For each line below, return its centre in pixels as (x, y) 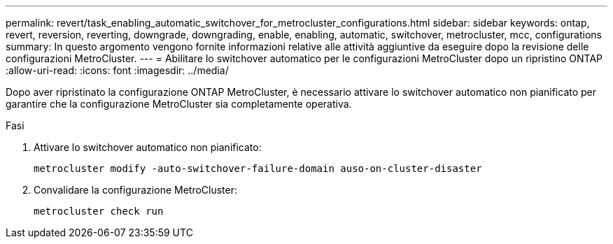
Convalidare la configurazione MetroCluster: (136, 190)
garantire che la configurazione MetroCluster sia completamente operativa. (179, 104)
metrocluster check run (99, 211)
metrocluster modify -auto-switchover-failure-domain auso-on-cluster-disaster (258, 168)
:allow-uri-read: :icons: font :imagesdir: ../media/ (117, 70)
